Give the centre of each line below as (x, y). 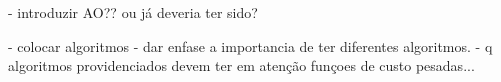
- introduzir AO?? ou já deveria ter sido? (133, 12)
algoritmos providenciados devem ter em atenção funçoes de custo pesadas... (241, 65)
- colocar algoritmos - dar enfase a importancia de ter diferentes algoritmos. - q (250, 45)
